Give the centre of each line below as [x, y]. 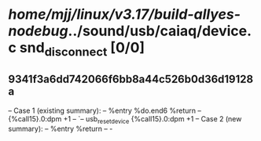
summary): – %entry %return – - [61, 129]
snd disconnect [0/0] [82, 49]
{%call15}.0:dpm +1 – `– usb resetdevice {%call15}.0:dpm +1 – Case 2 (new [125, 119]
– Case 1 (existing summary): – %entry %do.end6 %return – [105, 110]
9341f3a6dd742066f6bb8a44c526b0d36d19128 [131, 80]
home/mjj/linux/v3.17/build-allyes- [125, 14]
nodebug [38, 31]
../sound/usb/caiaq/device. [160, 31]
